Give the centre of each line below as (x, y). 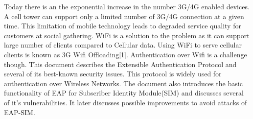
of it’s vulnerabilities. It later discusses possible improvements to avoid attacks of (126, 102)
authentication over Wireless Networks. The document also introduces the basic (123, 83)
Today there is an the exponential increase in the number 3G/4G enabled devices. (127, 6)
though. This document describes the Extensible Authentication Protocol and (120, 64)
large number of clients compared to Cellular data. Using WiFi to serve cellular (123, 45)
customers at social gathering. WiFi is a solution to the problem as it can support (127, 35)
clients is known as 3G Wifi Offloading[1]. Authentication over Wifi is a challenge (126, 54)
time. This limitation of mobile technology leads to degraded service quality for (123, 26)
